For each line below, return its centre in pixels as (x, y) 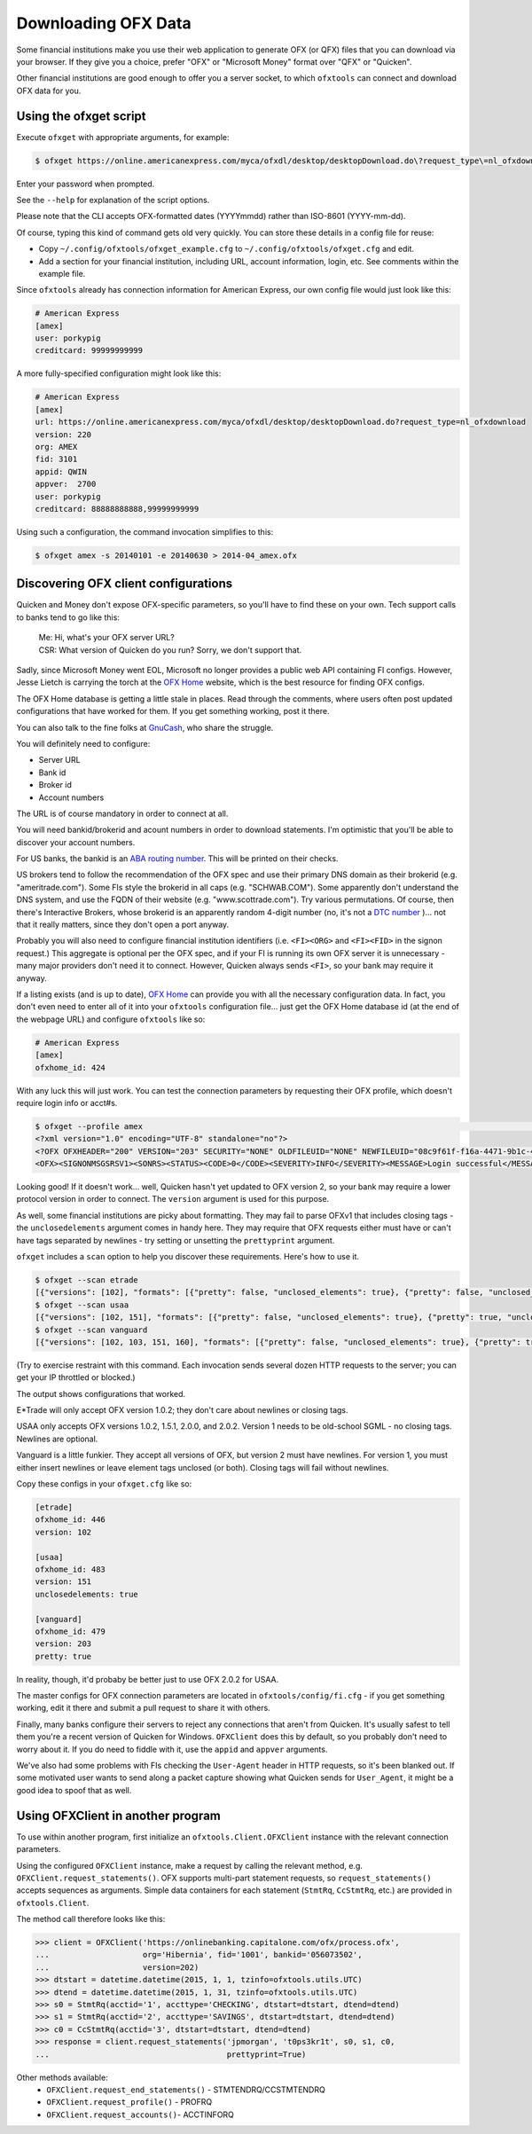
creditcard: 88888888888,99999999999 (117, 509)
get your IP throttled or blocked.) (76, 1377)
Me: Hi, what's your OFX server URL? (106, 638)
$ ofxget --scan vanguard (91, 1330)
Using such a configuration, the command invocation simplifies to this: (145, 531)
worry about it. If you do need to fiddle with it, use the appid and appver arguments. (172, 1749)
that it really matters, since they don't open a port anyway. (123, 925)
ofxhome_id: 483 (70, 1569)
